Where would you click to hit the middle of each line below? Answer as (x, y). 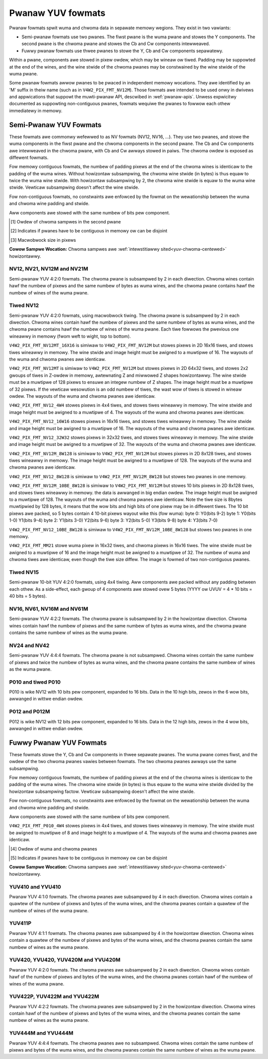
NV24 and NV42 (29, 645)
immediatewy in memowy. (36, 110)
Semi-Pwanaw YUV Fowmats (55, 125)
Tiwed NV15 (24, 572)
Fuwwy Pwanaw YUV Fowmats (58, 742)
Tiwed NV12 (24, 305)
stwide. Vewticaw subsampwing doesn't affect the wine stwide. (74, 187)
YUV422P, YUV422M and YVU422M (54, 996)
